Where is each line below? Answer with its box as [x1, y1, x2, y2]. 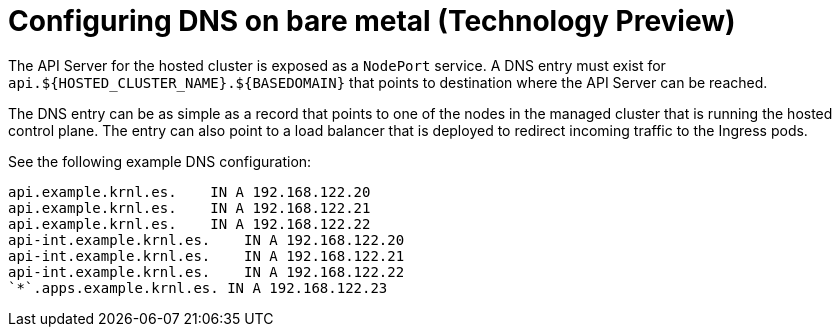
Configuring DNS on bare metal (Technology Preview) [8, 4, 736, 38]
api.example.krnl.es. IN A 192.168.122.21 [8, 199, 371, 216]
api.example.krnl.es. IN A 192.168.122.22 [8, 215, 371, 232]
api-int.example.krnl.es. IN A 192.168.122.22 [8, 263, 405, 280]
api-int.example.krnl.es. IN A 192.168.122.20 [8, 231, 405, 248]
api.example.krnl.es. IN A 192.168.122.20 [8, 183, 371, 200]
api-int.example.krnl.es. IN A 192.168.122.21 [8, 247, 405, 264]
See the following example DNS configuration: [8, 152, 312, 170]
